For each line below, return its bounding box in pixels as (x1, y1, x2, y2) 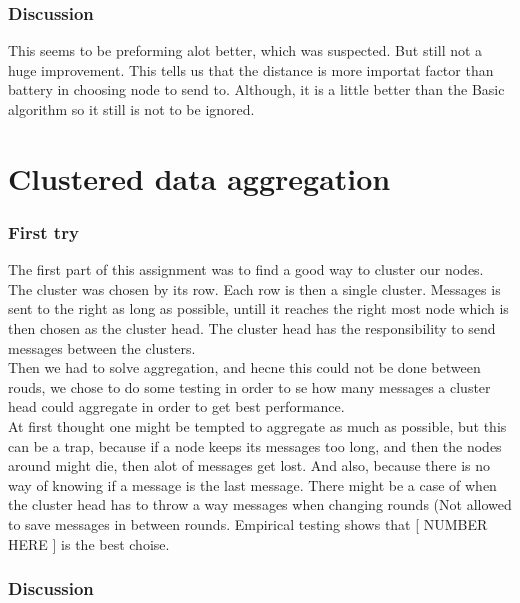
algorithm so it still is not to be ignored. (8, 99, 255, 119)
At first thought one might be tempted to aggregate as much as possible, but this (8, 415, 507, 436)
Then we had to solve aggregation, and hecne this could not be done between (8, 357, 481, 378)
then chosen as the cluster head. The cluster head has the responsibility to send (8, 317, 496, 338)
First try (8, 219, 79, 244)
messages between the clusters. (8, 337, 196, 358)
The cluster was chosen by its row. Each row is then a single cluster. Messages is (8, 278, 501, 299)
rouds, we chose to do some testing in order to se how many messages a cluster (8, 376, 491, 397)
